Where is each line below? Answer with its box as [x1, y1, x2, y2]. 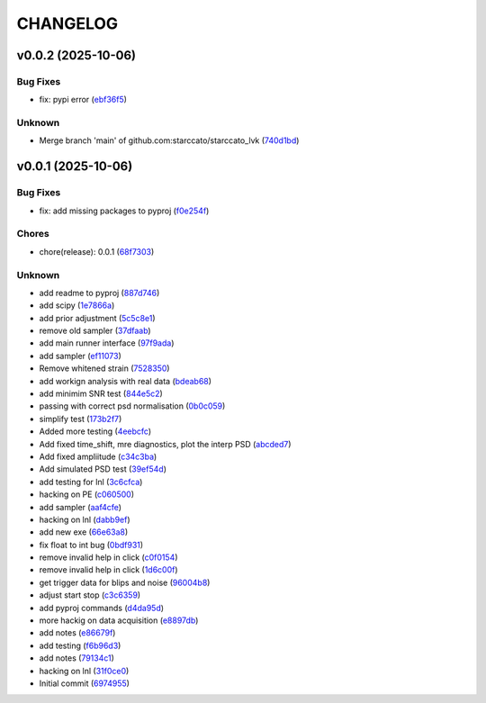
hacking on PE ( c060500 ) [39, 489, 135, 500]
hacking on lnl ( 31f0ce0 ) [39, 665, 130, 676]
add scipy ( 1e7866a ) [39, 300, 115, 311]
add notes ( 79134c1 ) [39, 653, 114, 663]
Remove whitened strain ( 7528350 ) [39, 363, 170, 374]
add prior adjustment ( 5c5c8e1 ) [39, 312, 157, 323]
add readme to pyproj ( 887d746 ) [39, 287, 160, 298]
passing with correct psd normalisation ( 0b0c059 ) [39, 401, 226, 411]
